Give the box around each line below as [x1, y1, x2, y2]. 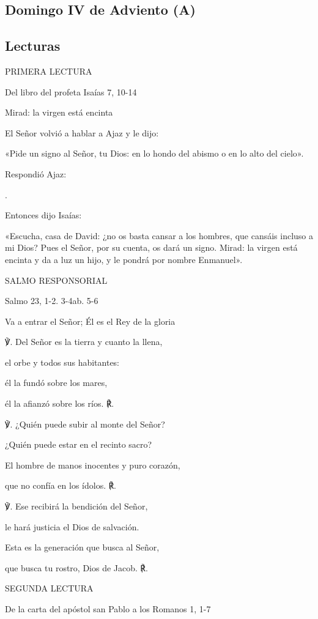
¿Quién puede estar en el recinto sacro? [5, 438, 152, 451]
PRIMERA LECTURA [5, 64, 92, 77]
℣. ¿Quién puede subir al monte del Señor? [5, 417, 165, 430]
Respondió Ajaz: [5, 167, 67, 180]
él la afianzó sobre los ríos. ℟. [5, 397, 114, 410]
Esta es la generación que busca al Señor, [5, 541, 160, 554]
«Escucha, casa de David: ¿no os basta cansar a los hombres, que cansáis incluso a [5, 229, 314, 242]
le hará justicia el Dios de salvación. [5, 520, 139, 533]
